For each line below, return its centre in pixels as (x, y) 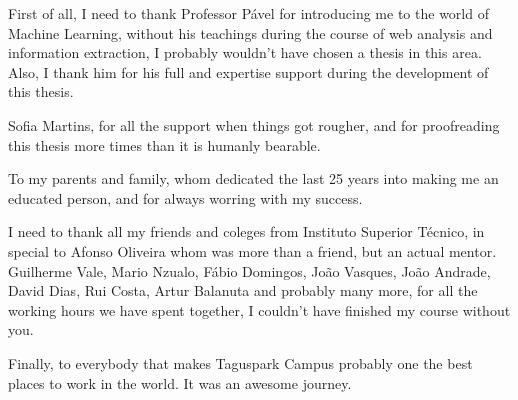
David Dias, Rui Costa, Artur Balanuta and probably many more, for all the (243, 290)
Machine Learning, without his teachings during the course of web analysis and (250, 32)
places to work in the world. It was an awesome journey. (180, 382)
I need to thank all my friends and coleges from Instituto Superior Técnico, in (246, 231)
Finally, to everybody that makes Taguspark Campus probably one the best (240, 362)
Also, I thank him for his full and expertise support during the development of (248, 71)
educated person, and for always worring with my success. (185, 197)
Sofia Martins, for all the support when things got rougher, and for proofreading (254, 124)
